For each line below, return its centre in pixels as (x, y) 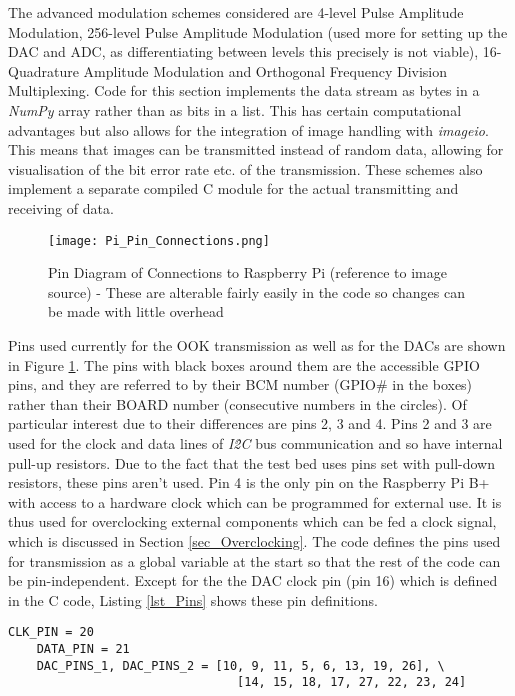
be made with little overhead (136, 311)
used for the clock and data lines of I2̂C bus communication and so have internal (255, 442)
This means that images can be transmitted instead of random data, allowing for (256, 149)
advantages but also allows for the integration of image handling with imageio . (248, 129)
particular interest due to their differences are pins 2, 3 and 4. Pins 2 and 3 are (250, 423)
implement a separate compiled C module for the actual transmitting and (233, 188)
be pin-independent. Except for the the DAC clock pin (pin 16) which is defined (253, 580)
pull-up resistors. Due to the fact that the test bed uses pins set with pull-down (251, 462)
